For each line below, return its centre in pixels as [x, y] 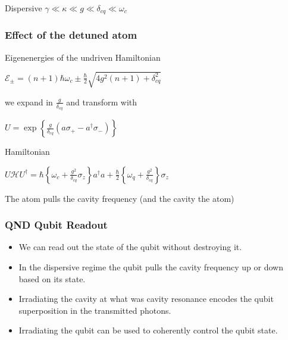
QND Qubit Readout [56, 225]
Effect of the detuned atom [71, 35]
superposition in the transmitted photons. [95, 310]
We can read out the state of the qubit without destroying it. [130, 247]
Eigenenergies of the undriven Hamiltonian [83, 57]
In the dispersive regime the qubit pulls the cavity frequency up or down [151, 267]
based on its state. [52, 278]
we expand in [29, 102]
